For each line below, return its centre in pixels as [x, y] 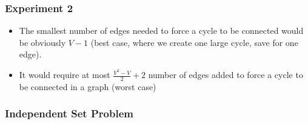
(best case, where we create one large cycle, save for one [194, 42]
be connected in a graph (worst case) [88, 86]
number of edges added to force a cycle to [226, 75]
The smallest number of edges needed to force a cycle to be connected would [161, 31]
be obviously [42, 42]
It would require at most [65, 75]
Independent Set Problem [69, 113]
